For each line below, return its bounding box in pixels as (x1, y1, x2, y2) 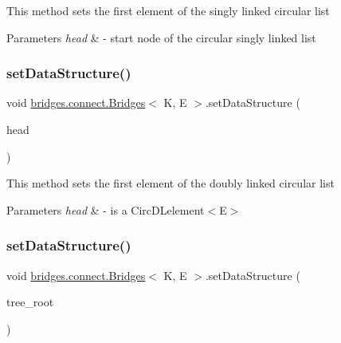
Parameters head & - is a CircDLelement (6, 201, 205, 218)
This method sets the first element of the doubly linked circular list (6, 175, 335, 191)
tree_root (6, 294, 54, 310)
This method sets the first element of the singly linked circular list (6, 2, 330, 18)
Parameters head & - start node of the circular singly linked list (6, 29, 316, 45)
